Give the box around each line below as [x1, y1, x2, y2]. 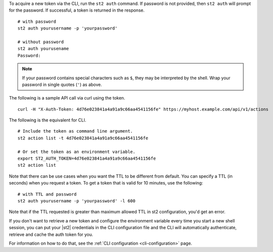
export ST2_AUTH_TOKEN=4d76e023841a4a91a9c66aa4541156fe [17, 156, 156, 161]
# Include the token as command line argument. [17, 129, 133, 134]
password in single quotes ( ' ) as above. [22, 82, 102, 87]
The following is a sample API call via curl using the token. [9, 95, 125, 101]
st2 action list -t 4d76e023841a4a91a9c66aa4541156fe [17, 135, 148, 141]
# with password [17, 18, 56, 24]
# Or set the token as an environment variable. [17, 149, 136, 154]
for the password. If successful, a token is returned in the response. [9, 7, 145, 13]
